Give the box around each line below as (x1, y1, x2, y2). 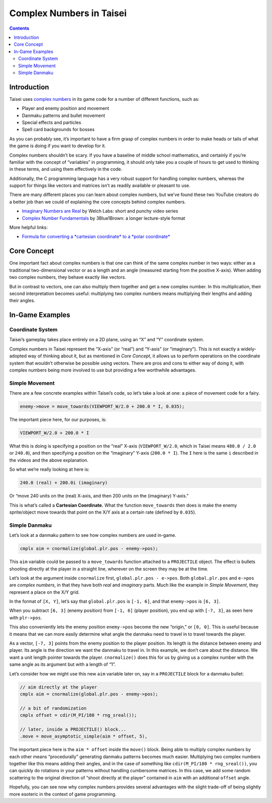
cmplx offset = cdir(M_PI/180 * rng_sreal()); (20, 712, 137, 718)
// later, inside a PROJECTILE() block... (20, 726, 126, 732)
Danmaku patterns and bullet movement (22, 112, 105, 118)
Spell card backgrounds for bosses (22, 127, 95, 133)
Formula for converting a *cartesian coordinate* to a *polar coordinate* (22, 233, 170, 239)
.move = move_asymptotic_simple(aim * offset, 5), (20, 733, 148, 739)
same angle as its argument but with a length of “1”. (9, 661, 116, 667)
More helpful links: (9, 224, 48, 230)
